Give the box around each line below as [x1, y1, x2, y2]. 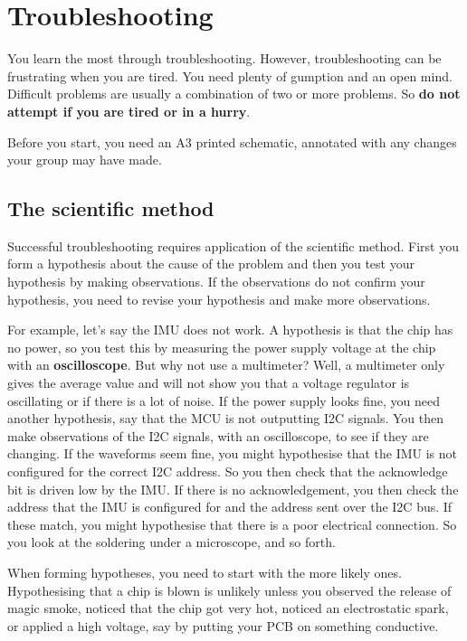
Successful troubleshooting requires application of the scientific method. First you [7, 236, 460, 255]
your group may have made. [7, 150, 162, 169]
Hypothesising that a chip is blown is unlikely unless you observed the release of [7, 580, 452, 599]
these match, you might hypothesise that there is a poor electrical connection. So [7, 514, 457, 533]
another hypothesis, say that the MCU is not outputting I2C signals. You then [7, 409, 443, 428]
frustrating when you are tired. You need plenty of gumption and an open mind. [7, 66, 453, 85]
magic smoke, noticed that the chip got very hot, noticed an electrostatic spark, [7, 599, 449, 617]
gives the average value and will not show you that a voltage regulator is [7, 373, 410, 392]
